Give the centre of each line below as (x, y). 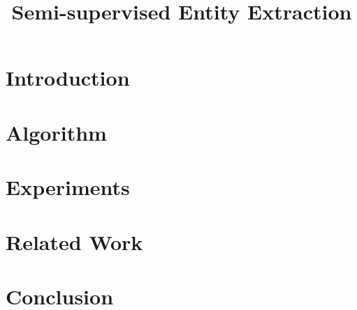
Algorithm (56, 132)
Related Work (74, 241)
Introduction (68, 78)
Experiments (68, 187)
